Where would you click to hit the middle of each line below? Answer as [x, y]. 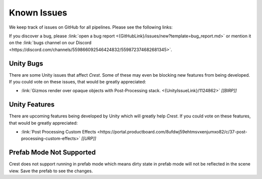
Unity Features [32, 105]
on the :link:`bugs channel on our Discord [50, 43]
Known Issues [38, 13]
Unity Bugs [26, 63]
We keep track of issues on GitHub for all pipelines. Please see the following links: [91, 27]
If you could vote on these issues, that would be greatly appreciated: [78, 82]
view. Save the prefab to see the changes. [51, 171]
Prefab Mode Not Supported [52, 153]
